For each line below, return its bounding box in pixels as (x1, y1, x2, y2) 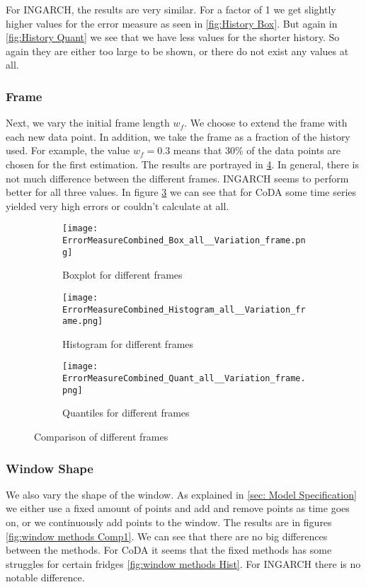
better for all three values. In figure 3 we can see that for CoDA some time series (6, 185, 357, 199)
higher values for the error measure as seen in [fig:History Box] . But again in (6, 16, 338, 30)
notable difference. (6, 570, 85, 585)
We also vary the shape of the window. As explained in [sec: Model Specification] (6, 487, 357, 501)
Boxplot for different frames (62, 267, 183, 282)
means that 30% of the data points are (173, 143, 341, 158)
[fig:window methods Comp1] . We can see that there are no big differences (6, 528, 328, 543)
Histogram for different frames (62, 336, 194, 351)
